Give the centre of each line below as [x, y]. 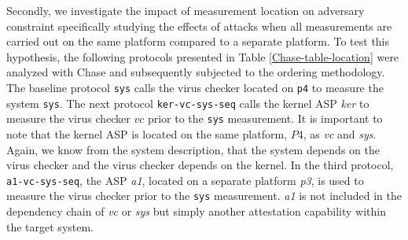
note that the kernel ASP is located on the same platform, [147, 133]
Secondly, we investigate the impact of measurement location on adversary [186, 10]
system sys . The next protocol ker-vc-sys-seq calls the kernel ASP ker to [188, 103]
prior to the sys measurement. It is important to [265, 118]
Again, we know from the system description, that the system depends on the [193, 149]
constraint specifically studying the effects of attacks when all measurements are [199, 26]
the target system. [50, 226]
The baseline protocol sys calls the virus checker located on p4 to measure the [195, 87]
